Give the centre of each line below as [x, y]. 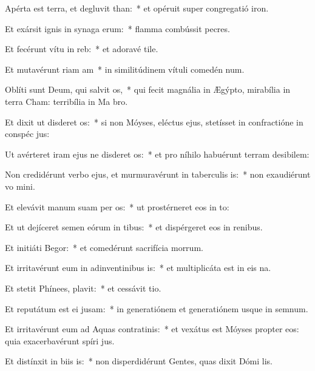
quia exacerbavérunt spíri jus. [60, 340]
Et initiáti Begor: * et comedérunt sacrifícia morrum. [104, 247]
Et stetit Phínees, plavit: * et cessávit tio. [83, 288]
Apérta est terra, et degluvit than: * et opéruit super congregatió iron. [137, 8]
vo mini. [20, 186]
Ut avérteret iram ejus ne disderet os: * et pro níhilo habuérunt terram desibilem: [157, 154]
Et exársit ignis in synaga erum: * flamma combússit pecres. [117, 28]
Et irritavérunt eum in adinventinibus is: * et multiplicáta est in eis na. [138, 268]
